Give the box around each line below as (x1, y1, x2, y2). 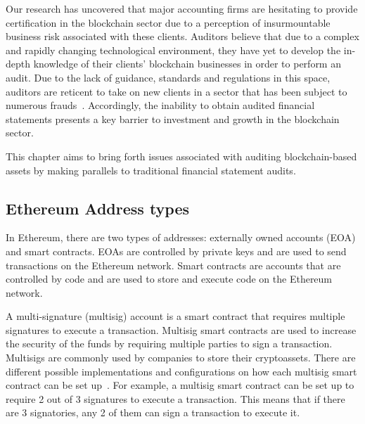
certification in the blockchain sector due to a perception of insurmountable (6, 15, 331, 30)
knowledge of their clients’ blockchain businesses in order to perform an (33, 56, 341, 71)
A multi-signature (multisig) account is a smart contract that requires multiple (6, 309, 345, 323)
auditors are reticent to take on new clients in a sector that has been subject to (6, 84, 347, 98)
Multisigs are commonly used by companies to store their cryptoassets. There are (6, 350, 356, 365)
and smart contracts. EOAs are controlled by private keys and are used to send (6, 243, 347, 258)
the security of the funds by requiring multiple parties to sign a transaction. (6, 336, 333, 351)
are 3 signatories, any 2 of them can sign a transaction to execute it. (6, 405, 300, 420)
